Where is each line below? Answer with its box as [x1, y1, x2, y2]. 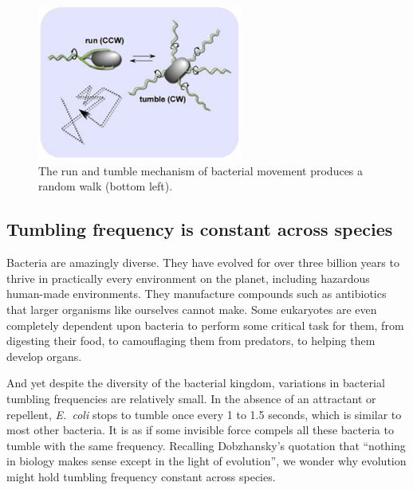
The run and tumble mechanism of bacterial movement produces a [38, 162, 364, 178]
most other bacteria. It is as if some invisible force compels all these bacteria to [6, 421, 394, 438]
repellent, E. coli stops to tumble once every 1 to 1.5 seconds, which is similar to [6, 406, 402, 422]
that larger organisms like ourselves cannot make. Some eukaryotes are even [6, 300, 377, 317]
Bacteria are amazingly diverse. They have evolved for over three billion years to [6, 254, 399, 271]
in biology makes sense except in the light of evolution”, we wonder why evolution [6, 453, 407, 469]
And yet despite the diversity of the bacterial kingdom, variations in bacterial [6, 374, 385, 391]
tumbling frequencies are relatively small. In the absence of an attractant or [6, 390, 376, 406]
